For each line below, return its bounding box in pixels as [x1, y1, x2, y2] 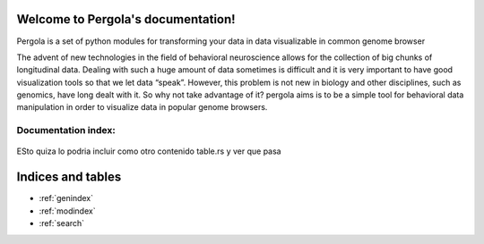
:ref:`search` [39, 218, 85, 229]
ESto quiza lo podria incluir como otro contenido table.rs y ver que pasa [16, 146, 281, 156]
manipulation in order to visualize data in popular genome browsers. [16, 102, 268, 113]
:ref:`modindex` [39, 206, 96, 216]
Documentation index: [16, 124, 116, 137]
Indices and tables [16, 170, 122, 185]
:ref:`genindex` [39, 193, 94, 204]
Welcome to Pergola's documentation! [16, 12, 237, 27]
